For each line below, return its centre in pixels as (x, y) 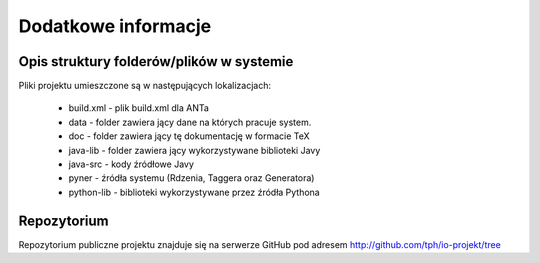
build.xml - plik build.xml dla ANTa (139, 108)
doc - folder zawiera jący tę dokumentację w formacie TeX (189, 136)
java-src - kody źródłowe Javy (131, 164)
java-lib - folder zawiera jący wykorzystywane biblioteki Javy (194, 150)
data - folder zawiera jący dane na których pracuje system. (190, 122)
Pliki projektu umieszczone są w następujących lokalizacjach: (145, 86)
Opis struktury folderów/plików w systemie (156, 61)
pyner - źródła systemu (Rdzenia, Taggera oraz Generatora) (191, 178)
